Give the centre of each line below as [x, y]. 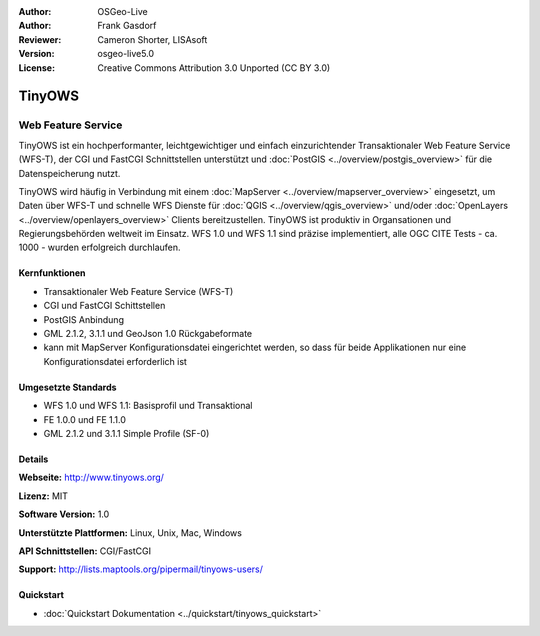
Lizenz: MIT [43, 496]
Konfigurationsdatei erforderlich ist [115, 361]
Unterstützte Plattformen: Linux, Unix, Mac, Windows [130, 532]
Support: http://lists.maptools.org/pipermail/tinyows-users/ [141, 569]
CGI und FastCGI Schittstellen [104, 306]
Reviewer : [40, 39]
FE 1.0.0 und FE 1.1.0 [85, 419]
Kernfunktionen [52, 273]
